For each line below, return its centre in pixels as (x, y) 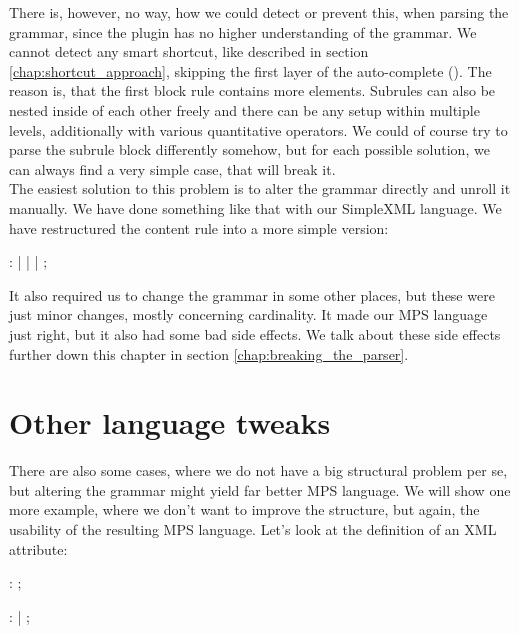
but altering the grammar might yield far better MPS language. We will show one (260, 489)
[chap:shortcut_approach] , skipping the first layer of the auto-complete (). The (250, 70)
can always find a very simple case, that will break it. (172, 168)
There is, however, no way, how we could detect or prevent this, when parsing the (259, 12)
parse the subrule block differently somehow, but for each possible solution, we (249, 149)
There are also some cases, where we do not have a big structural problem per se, (258, 470)
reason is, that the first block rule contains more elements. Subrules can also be (252, 90)
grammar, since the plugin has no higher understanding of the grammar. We (243, 31)
